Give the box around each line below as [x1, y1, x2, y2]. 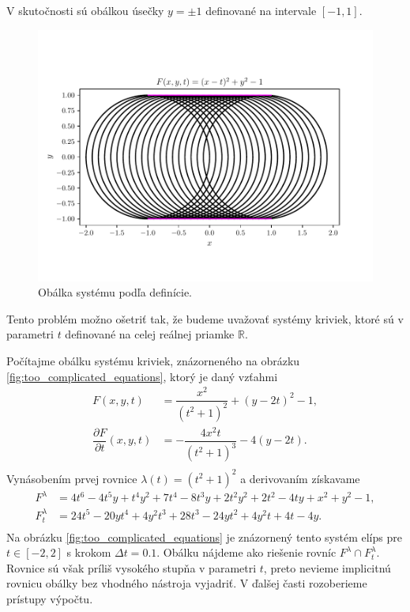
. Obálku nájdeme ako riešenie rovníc [156, 544, 337, 561]
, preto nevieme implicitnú [263, 559, 391, 576]
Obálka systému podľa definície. [38, 284, 193, 300]
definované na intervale [205, 2, 317, 18]
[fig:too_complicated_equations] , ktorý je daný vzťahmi [6, 368, 278, 384]
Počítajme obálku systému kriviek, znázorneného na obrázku [6, 352, 300, 368]
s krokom [66, 544, 111, 561]
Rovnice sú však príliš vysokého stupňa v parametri [6, 559, 257, 576]
